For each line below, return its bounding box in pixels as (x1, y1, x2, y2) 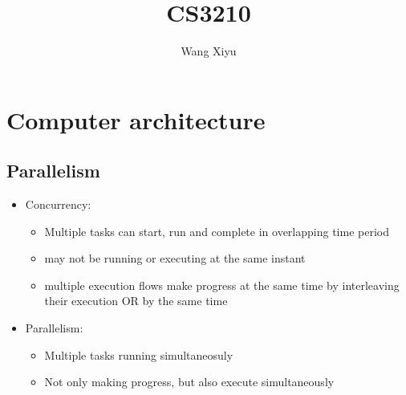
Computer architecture (6, 103, 266, 136)
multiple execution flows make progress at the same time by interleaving (44, 276, 400, 293)
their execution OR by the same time (44, 292, 228, 309)
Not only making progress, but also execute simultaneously (44, 373, 335, 390)
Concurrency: (25, 196, 91, 213)
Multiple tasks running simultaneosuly (44, 346, 233, 363)
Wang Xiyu (181, 43, 237, 59)
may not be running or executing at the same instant (44, 250, 306, 267)
